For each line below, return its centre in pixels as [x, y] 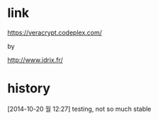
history [29, 89]
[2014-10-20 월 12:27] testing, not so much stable [79, 109]
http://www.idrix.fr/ [35, 60]
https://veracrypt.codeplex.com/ [55, 32]
